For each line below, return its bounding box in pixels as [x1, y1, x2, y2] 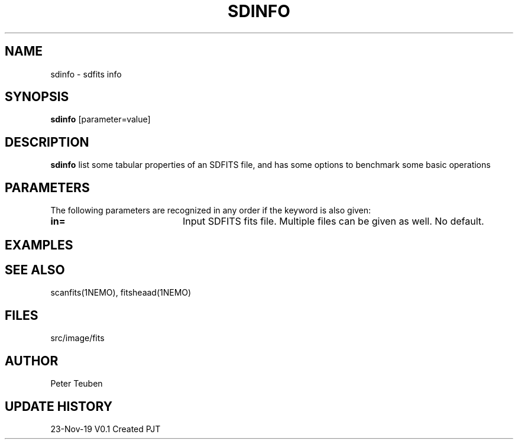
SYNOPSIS [5, 89, 69, 105]
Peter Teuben [50, 378, 103, 389]
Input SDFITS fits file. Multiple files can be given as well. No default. [182, 215, 484, 228]
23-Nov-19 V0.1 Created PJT [50, 423, 161, 434]
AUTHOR [5, 353, 59, 368]
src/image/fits [50, 333, 105, 343]
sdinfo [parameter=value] [50, 114, 151, 125]
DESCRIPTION [5, 134, 89, 150]
